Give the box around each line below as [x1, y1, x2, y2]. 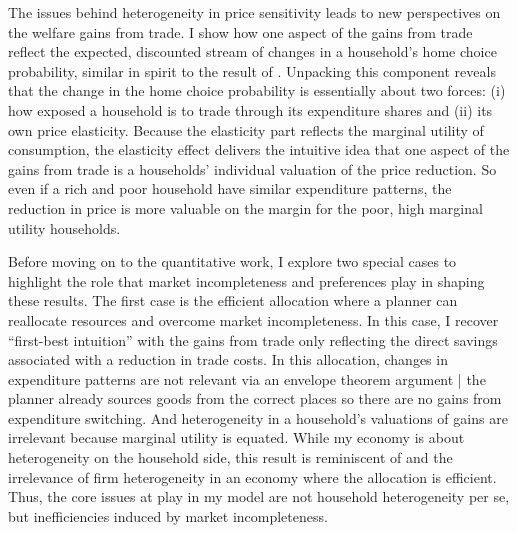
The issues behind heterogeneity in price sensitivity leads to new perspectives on [8, 2, 501, 22]
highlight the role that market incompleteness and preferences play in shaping [8, 270, 485, 291]
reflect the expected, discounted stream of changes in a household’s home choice [8, 41, 497, 62]
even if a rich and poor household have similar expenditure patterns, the [8, 178, 452, 199]
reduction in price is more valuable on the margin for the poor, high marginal [8, 197, 483, 218]
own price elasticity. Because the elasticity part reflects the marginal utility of [8, 119, 484, 140]
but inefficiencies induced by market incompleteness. [8, 505, 328, 526]
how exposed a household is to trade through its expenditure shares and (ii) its [8, 99, 493, 120]
